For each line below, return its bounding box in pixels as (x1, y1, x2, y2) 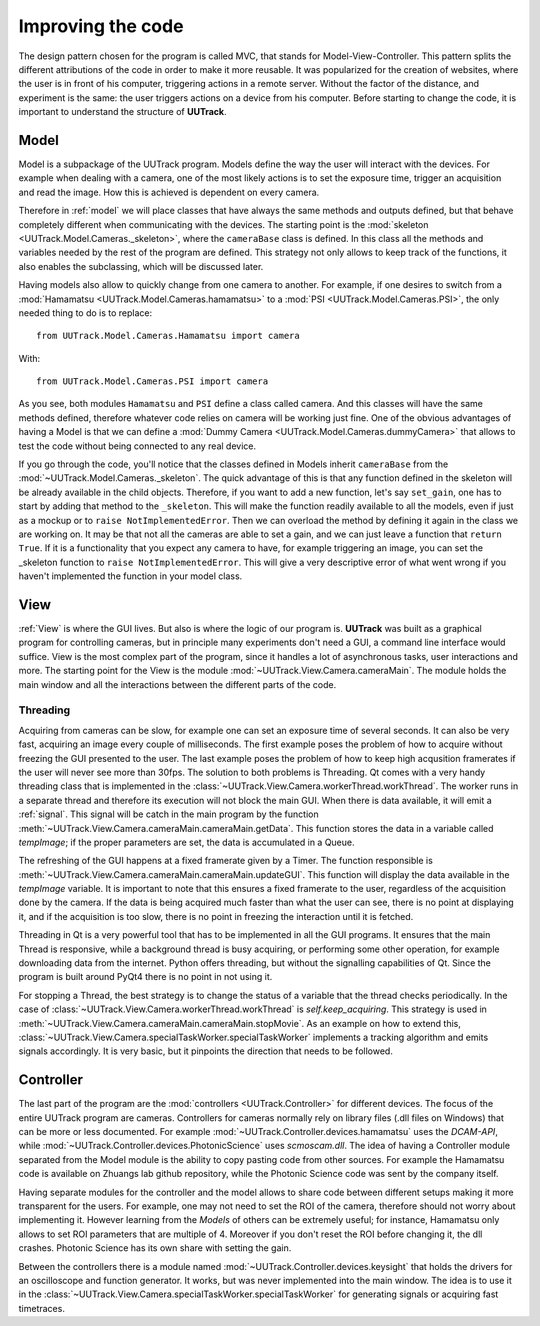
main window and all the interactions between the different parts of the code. (18, 678, 337, 690)
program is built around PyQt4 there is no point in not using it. (18, 971, 273, 983)
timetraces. (18, 1302, 65, 1314)
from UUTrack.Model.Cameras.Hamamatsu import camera (36, 330, 300, 342)
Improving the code (18, 15, 184, 37)
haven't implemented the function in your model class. (18, 570, 243, 582)
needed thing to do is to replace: (18, 306, 153, 319)
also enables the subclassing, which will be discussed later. (18, 260, 264, 272)
